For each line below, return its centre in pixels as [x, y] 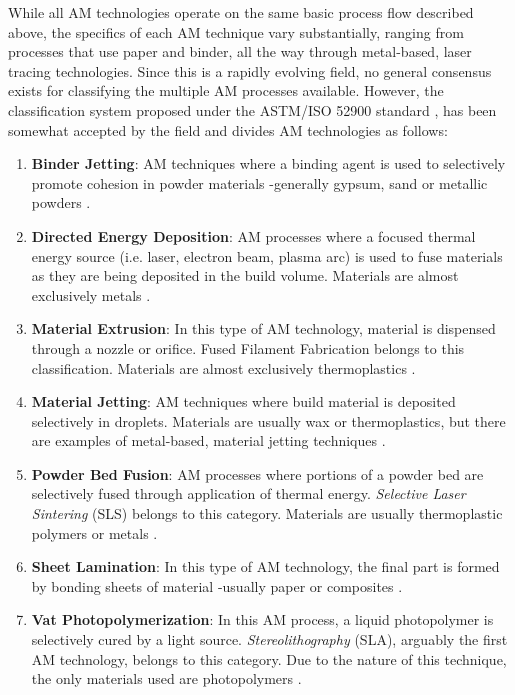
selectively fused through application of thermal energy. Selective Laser [248, 493]
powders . [61, 202]
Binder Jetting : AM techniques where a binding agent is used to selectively [268, 163]
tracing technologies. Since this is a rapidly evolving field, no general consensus [250, 70]
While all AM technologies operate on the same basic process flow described [241, 12]
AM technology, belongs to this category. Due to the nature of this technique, [269, 658]
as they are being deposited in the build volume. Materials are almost [245, 275]
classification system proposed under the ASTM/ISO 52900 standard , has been [252, 109]
